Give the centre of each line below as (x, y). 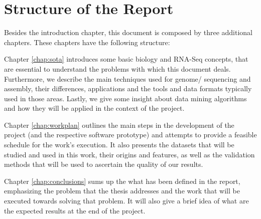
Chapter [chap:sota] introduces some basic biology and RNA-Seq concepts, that (126, 59)
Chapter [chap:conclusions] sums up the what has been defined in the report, (122, 181)
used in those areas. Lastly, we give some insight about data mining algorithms (125, 98)
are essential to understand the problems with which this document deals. (117, 68)
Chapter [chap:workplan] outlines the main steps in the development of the (119, 125)
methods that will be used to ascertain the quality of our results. (104, 164)
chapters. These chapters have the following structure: (87, 42)
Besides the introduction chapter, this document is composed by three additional (128, 32)
